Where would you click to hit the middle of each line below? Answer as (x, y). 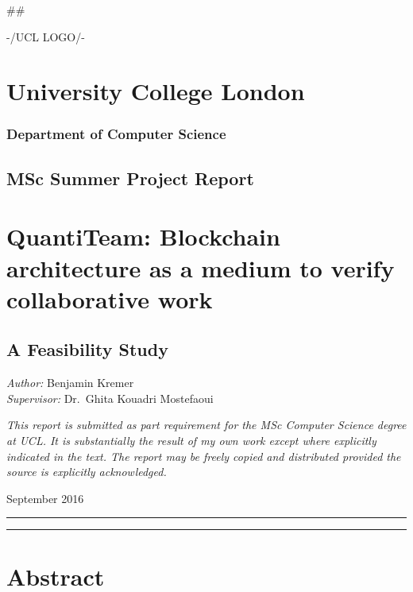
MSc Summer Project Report (130, 178)
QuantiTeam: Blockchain (143, 236)
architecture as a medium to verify (201, 267)
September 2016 (45, 498)
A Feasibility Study (87, 349)
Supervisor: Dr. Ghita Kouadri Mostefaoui (110, 398)
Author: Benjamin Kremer (70, 383)
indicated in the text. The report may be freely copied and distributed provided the (204, 456)
